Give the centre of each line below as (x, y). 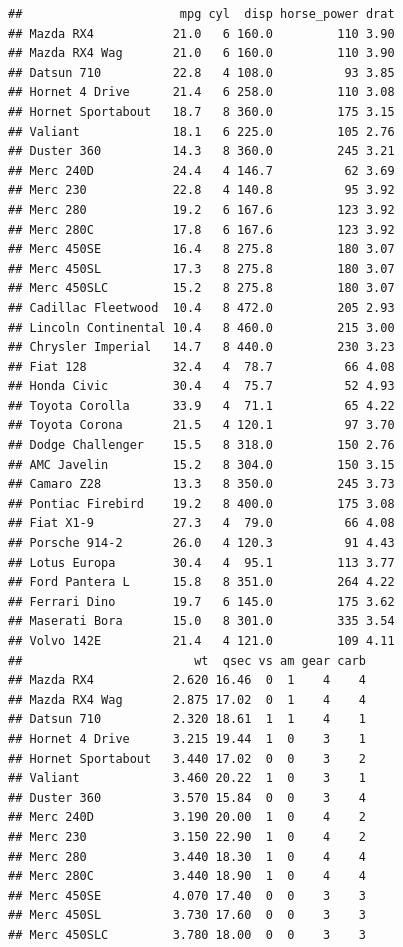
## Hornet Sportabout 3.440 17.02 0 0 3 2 (187, 758)
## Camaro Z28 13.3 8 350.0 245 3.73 (201, 484)
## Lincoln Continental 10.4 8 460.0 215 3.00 (201, 327)
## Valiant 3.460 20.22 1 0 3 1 (187, 778)
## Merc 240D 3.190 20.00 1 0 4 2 (187, 817)
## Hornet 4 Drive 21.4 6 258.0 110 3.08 (201, 92)
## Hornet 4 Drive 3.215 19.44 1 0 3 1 (187, 738)
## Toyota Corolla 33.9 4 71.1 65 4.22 (201, 405)
